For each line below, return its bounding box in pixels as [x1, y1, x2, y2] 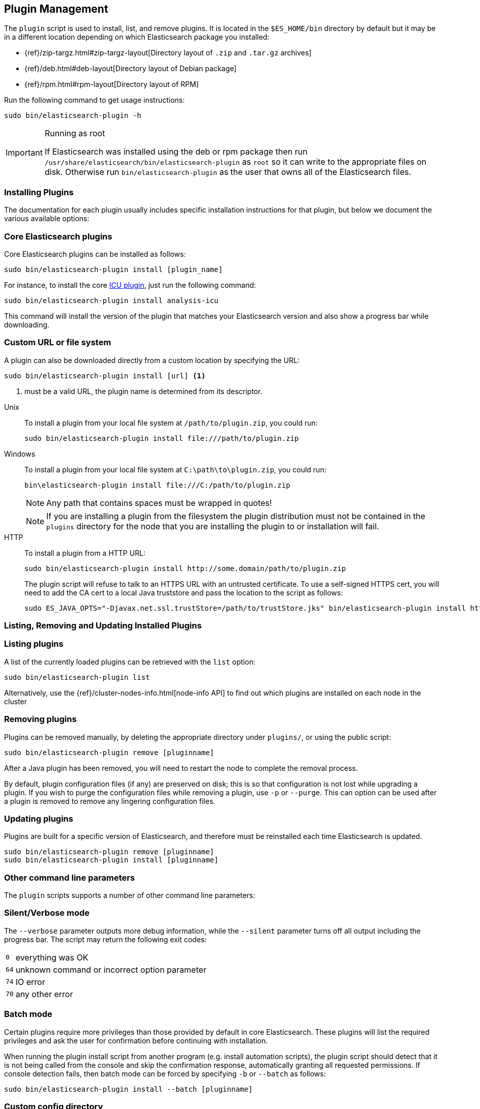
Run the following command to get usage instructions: [4, 96, 185, 105]
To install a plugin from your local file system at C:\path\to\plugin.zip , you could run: [24, 465, 326, 474]
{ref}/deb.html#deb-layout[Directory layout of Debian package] [24, 64, 237, 73]
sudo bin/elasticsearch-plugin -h [4, 111, 141, 120]
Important [6, 147, 43, 158]
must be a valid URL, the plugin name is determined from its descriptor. [24, 386, 262, 396]
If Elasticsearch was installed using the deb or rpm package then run [44, 146, 308, 157]
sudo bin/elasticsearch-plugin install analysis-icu [4, 296, 219, 305]
